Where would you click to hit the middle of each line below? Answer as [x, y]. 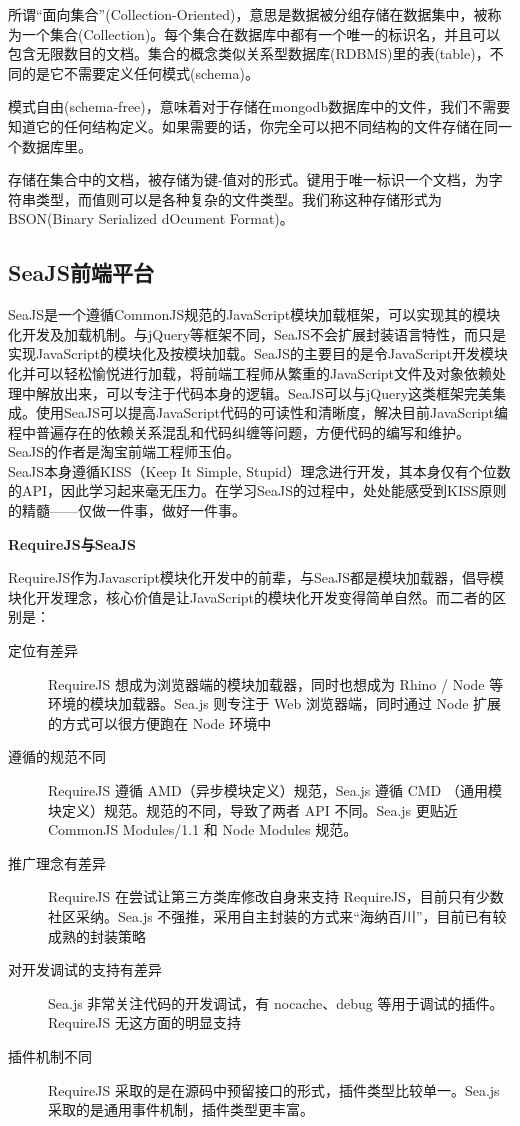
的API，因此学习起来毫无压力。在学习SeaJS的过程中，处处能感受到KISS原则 [257, 490]
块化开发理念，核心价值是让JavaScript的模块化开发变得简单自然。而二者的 [250, 596]
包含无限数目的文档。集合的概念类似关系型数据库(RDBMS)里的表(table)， [249, 53]
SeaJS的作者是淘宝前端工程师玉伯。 [124, 451]
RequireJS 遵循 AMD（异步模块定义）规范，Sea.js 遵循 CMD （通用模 [275, 790]
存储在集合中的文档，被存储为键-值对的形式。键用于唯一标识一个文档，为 [248, 179]
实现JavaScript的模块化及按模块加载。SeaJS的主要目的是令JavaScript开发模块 [258, 353]
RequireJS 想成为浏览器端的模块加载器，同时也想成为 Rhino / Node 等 [276, 683]
